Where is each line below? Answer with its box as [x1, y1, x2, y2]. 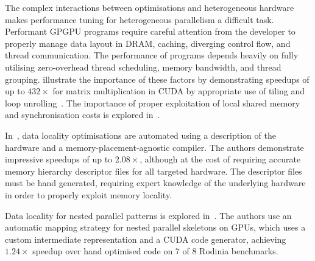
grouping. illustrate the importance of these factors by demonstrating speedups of [5, 72, 310, 85]
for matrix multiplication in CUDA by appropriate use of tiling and [52, 85, 305, 97]
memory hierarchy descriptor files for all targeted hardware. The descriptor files [5, 164, 302, 177]
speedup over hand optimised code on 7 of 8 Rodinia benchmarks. [32, 245, 278, 257]
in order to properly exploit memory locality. [5, 188, 172, 201]
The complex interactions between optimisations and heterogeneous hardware [5, 1, 294, 13]
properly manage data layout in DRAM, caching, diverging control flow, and [5, 37, 291, 49]
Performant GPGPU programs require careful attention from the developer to [5, 25, 296, 38]
